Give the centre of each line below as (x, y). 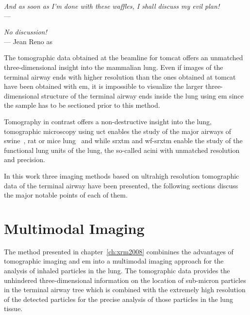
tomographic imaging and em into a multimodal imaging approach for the (114, 261)
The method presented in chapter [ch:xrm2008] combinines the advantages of (119, 251)
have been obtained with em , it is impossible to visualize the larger (104, 86)
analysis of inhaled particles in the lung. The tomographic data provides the (117, 270)
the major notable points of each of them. (66, 195)
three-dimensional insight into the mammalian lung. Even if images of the (114, 67)
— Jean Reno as (28, 41)
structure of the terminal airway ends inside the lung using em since (142, 95)
